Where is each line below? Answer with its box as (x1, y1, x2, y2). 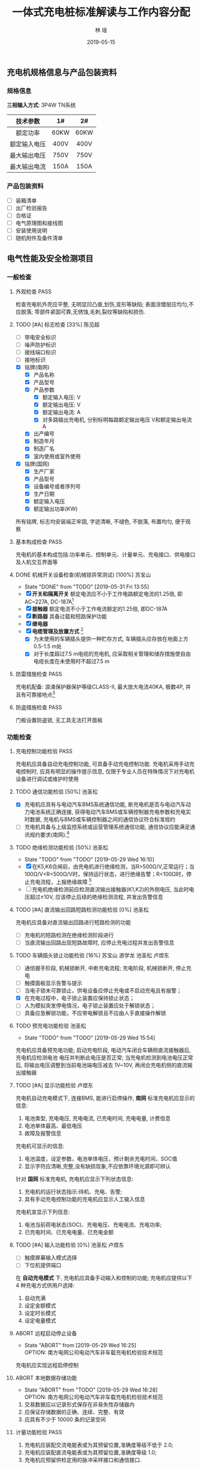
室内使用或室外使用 (33, 453, 81, 460)
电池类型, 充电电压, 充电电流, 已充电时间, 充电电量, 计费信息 (24, 1115, 171, 1122)
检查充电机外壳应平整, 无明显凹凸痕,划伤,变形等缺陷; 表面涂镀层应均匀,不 (15, 300, 194, 307)
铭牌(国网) (24, 460, 50, 467)
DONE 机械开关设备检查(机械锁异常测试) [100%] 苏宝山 (15, 571, 151, 578)
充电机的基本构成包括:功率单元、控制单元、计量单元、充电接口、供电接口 (15, 551, 196, 558)
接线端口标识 (24, 348, 56, 355)
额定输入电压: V (42, 394, 81, 401)
